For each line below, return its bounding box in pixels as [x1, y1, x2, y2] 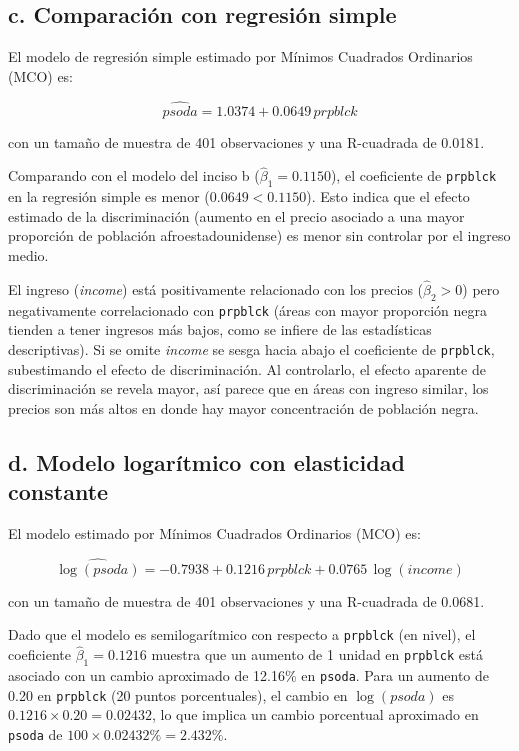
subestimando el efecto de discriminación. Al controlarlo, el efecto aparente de [8, 358, 486, 379]
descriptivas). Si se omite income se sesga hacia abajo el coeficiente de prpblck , [8, 338, 495, 359]
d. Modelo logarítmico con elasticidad [8, 446, 405, 477]
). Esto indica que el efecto [306, 186, 470, 207]
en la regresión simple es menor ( [8, 186, 210, 207]
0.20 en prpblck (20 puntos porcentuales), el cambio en [8, 684, 348, 705]
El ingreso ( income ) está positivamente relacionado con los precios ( [8, 278, 424, 299]
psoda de [8, 723, 63, 744]
